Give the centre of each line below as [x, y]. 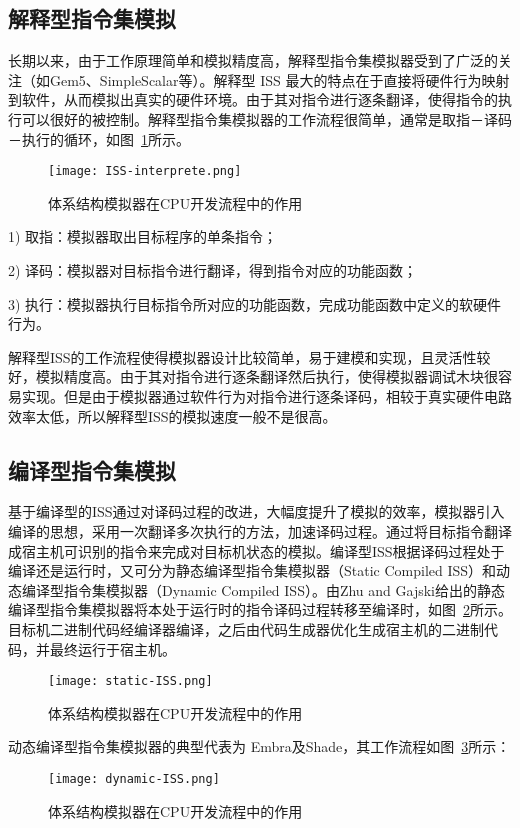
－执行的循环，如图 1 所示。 [99, 138]
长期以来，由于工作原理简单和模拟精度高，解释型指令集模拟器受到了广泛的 [253, 60]
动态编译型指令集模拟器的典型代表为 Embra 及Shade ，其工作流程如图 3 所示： [259, 746]
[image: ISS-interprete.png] [145, 171]
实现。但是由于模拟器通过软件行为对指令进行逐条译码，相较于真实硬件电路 [266, 395]
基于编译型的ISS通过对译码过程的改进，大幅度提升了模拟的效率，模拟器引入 [256, 511]
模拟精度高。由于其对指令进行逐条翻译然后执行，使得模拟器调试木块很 [266, 376]
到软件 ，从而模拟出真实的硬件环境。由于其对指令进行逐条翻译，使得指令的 [253, 99]
